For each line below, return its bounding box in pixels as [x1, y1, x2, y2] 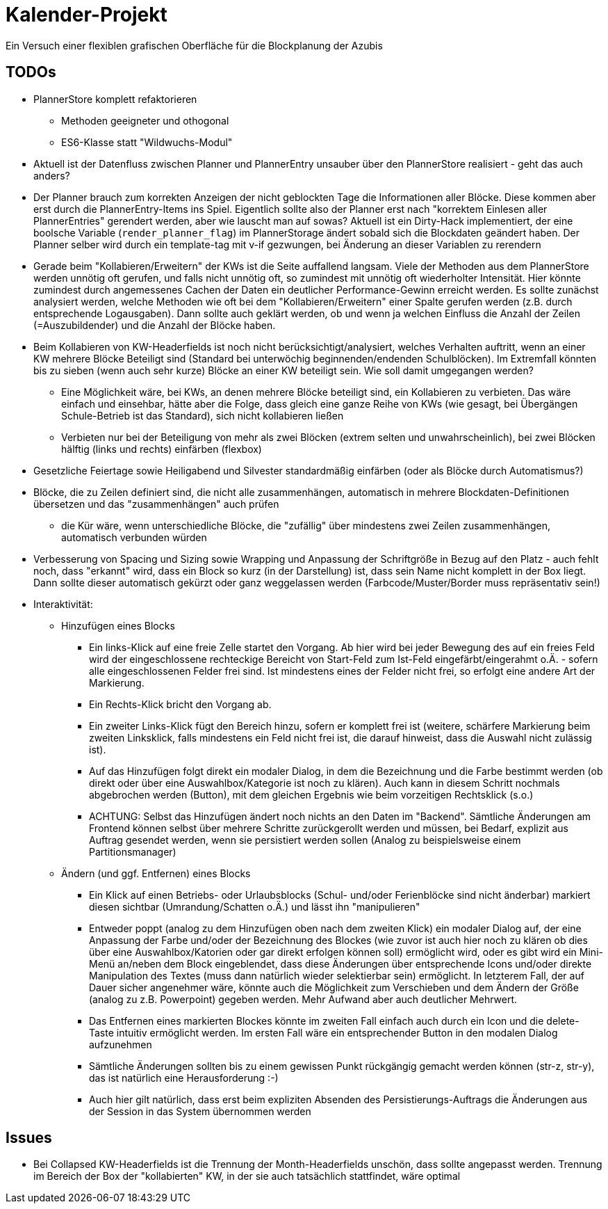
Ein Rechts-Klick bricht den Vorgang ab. [89, 698, 272, 710]
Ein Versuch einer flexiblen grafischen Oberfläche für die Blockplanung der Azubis [6, 39, 383, 51]
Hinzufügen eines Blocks [61, 619, 175, 632]
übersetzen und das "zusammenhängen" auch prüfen [33, 497, 279, 510]
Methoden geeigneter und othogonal [61, 114, 229, 127]
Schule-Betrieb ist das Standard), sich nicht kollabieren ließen [61, 409, 344, 422]
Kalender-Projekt [6, 3, 167, 26]
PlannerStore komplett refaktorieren [33, 93, 197, 105]
